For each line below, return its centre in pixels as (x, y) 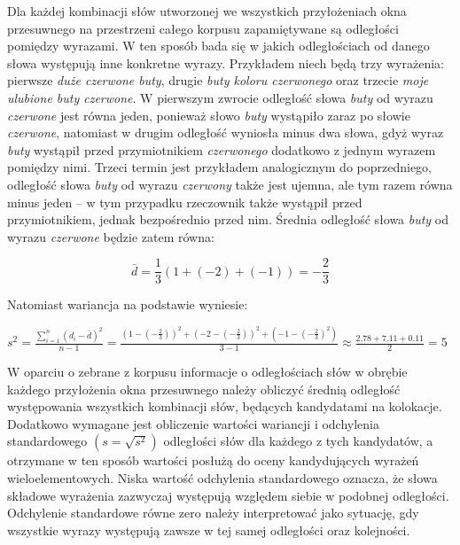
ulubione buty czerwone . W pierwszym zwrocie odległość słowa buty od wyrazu (220, 97)
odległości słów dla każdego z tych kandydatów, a (298, 441)
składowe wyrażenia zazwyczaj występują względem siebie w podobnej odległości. (228, 495)
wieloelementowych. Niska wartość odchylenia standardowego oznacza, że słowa (222, 478)
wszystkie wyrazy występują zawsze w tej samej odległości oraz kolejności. (209, 529)
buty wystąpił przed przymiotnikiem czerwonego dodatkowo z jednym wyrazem (222, 149)
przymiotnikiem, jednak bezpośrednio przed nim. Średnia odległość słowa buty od (228, 219)
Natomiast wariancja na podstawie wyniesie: (128, 304)
